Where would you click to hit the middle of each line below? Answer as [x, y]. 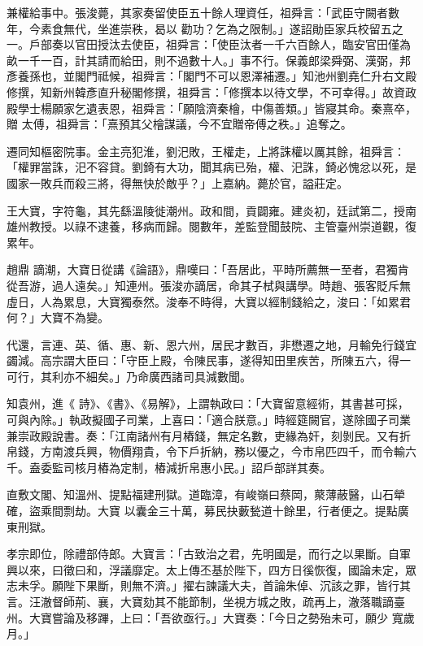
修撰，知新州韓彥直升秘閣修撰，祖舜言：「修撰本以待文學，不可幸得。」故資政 [211, 91]
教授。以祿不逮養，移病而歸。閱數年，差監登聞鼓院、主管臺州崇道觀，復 [222, 226]
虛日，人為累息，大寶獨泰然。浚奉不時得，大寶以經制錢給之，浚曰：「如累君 [209, 301]
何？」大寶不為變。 [58, 317]
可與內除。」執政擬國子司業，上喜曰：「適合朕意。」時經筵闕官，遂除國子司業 [209, 420]
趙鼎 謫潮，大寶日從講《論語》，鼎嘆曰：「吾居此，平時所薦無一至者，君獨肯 [208, 269]
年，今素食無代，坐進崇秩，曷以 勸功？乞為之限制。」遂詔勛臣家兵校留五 [199, 28]
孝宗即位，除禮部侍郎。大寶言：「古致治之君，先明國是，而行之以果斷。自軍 [209, 554]
